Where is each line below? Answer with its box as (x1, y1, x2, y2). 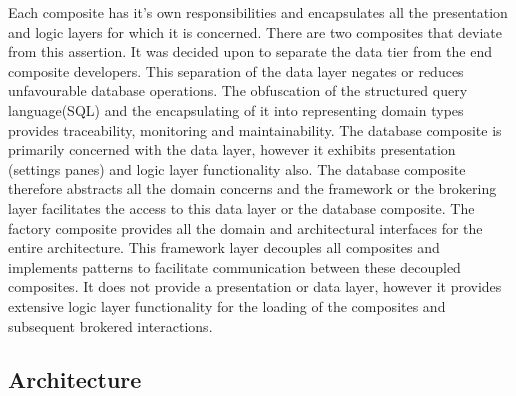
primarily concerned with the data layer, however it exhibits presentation (8, 139, 456, 160)
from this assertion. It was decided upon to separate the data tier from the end (8, 41, 492, 62)
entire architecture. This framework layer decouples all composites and (8, 237, 440, 258)
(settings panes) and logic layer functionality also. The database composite (8, 158, 466, 179)
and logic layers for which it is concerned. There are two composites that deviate (8, 21, 502, 42)
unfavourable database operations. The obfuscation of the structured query (8, 80, 468, 101)
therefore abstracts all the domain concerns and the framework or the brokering (8, 178, 497, 199)
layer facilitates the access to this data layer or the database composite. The (8, 197, 475, 218)
